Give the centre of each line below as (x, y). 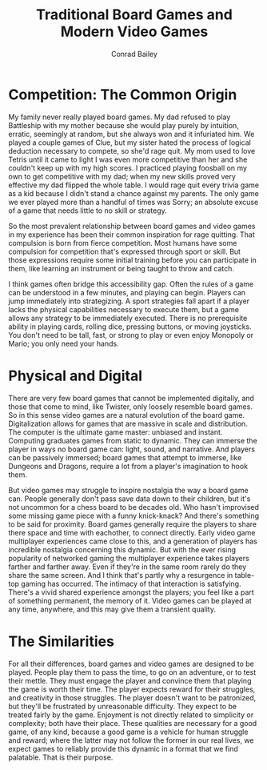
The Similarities (61, 641)
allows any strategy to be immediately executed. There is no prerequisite (128, 318)
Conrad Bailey (134, 54)
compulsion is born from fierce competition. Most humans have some (123, 243)
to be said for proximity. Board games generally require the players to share (133, 524)
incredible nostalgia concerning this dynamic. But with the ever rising (122, 549)
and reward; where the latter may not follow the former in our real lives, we (131, 740)
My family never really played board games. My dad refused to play (120, 117)
